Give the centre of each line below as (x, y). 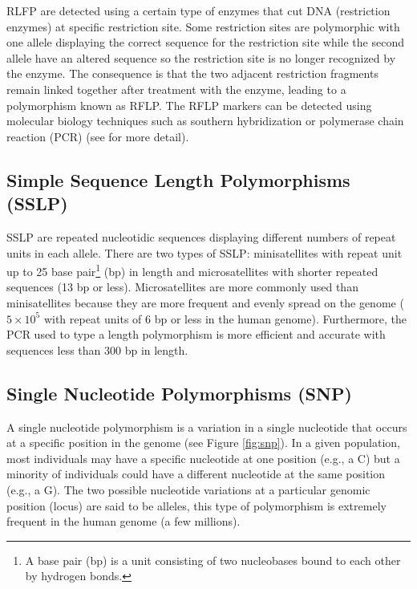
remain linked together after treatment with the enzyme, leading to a (176, 89)
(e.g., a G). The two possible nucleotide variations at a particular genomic (188, 489)
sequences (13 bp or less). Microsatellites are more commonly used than (182, 287)
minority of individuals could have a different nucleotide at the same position (196, 474)
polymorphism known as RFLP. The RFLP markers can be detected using (189, 105)
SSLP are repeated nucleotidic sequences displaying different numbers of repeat (201, 236)
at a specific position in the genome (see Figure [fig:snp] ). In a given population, (203, 443)
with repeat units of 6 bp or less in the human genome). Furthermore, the (225, 318)
